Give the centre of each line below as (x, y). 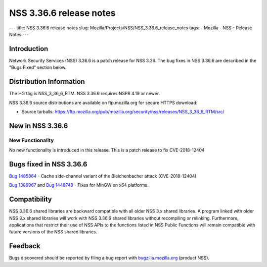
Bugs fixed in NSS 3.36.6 (48, 164)
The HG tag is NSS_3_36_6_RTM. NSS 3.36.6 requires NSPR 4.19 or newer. (85, 94)
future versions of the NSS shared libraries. (53, 232)
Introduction (29, 49)
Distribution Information (47, 82)
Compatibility (30, 199)
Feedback (25, 246)
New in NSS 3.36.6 (39, 126)
